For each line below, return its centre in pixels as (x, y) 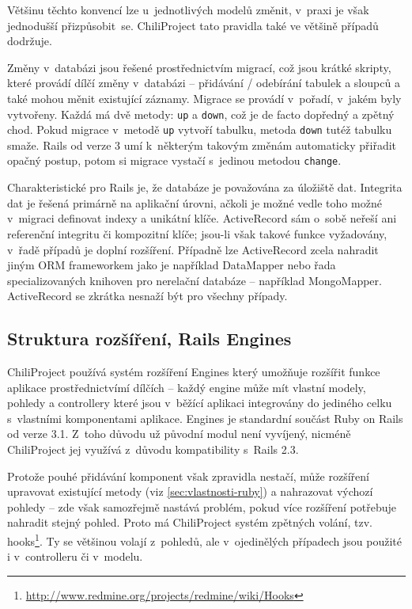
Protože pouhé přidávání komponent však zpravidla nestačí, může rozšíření (188, 476)
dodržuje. (30, 41)
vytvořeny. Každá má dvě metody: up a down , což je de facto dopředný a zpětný (201, 114)
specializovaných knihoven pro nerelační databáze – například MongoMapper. (195, 280)
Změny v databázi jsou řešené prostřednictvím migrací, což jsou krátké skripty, (199, 67)
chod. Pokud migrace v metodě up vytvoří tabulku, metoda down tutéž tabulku (200, 129)
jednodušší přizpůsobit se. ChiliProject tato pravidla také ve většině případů (193, 25)
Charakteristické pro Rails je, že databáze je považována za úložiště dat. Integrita (205, 187)
